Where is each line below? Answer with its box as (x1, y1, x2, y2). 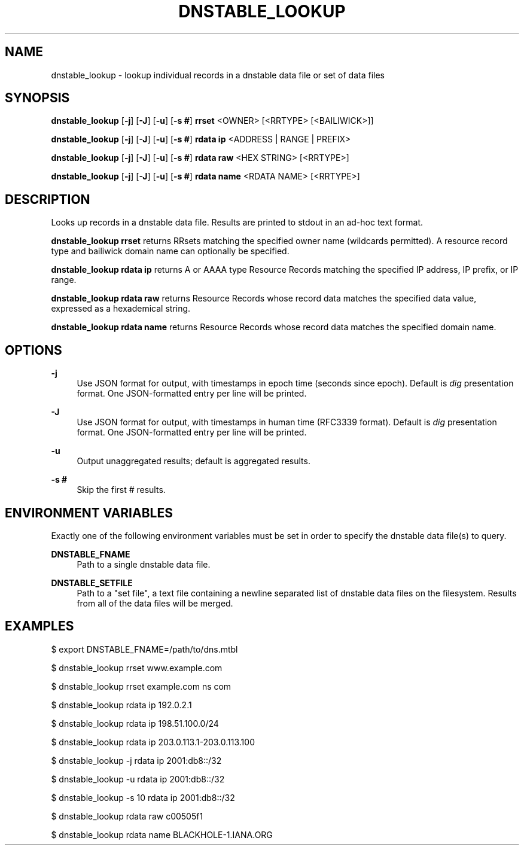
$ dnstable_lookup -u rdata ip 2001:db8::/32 (51, 773, 225, 784)
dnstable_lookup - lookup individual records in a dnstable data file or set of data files (51, 69, 385, 80)
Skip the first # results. (77, 485, 166, 495)
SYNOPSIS (5, 90, 70, 106)
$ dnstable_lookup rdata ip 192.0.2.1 (51, 699, 192, 710)
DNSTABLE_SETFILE (51, 577, 133, 588)
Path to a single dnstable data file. (77, 559, 211, 569)
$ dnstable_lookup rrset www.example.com (51, 662, 223, 673)
